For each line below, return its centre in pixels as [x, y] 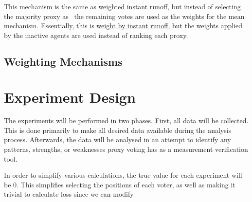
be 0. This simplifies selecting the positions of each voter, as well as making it [120, 184]
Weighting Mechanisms [63, 61]
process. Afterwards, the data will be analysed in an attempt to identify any [117, 139]
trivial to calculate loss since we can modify [69, 194]
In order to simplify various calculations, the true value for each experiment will [123, 175]
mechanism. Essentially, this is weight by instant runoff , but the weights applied [123, 26]
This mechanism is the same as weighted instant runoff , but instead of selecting [122, 6]
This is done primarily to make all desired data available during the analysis [118, 130]
